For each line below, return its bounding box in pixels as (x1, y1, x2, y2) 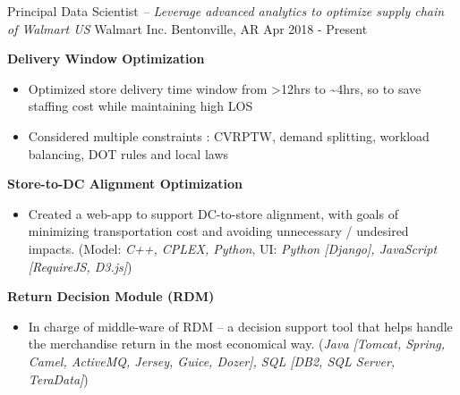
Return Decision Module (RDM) (7, 287, 215, 306)
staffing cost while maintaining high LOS (28, 97, 253, 115)
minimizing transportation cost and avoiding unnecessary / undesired (28, 222, 409, 240)
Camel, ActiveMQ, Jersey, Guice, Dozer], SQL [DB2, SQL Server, (28, 351, 396, 370)
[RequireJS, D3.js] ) (28, 256, 132, 275)
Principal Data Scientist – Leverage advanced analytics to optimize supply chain (7, 2, 445, 20)
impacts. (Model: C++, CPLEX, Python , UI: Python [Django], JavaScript (28, 239, 438, 257)
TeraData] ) (28, 369, 89, 388)
